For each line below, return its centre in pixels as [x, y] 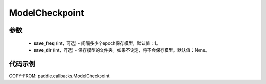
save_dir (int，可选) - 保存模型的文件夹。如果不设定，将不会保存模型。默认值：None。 [122, 50]
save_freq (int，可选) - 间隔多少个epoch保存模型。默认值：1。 [97, 43]
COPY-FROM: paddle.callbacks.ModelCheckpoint [59, 76]
